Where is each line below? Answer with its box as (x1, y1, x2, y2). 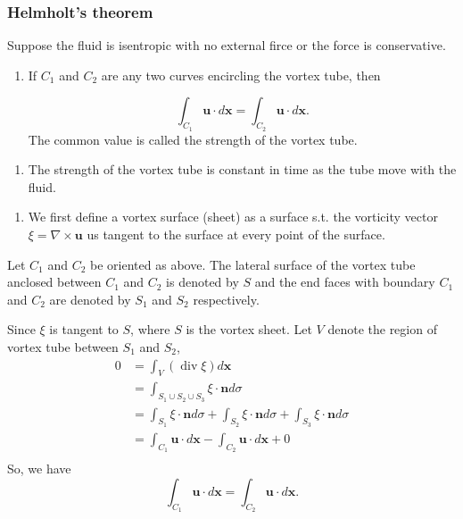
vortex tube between (7, 337, 119, 356)
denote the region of (327, 320, 437, 339)
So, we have (7, 459, 71, 478)
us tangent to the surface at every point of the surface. (87, 224, 385, 243)
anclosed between (7, 272, 102, 291)
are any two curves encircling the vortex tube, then (101, 65, 381, 84)
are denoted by (49, 289, 131, 308)
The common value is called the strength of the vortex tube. (28, 130, 358, 148)
